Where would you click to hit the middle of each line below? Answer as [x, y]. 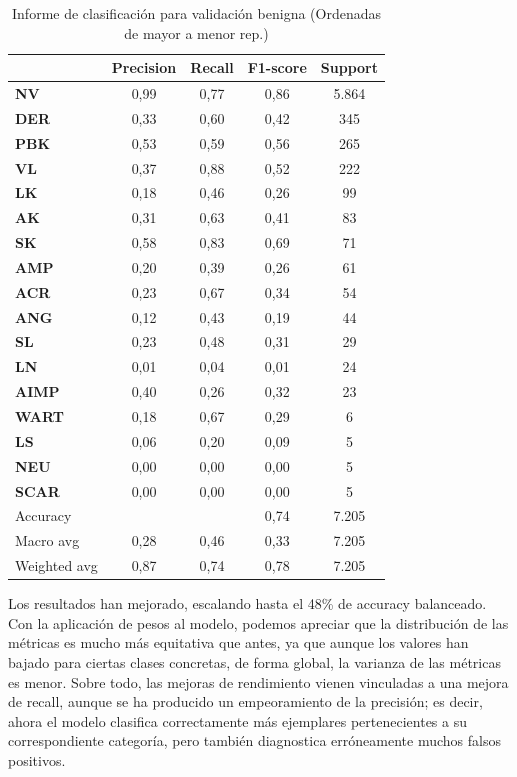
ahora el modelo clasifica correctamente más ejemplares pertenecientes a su [237, 720]
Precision [144, 67]
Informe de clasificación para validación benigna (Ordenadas [196, 13]
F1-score [277, 67]
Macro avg [47, 540]
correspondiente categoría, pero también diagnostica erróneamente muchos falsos [254, 740]
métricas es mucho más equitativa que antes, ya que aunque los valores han [238, 642]
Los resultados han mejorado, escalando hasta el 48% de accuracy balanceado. [247, 603]
